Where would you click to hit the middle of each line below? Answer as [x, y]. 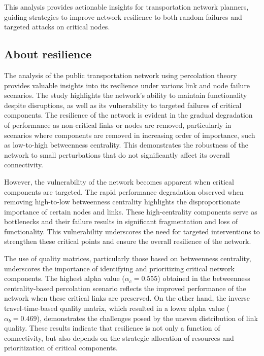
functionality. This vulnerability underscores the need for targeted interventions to [132, 231]
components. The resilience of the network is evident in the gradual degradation [128, 115]
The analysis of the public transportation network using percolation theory [121, 75]
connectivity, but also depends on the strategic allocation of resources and [119, 337]
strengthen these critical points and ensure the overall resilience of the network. [128, 241]
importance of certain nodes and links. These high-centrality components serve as [131, 211]
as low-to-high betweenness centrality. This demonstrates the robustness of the [126, 145]
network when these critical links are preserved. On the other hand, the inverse [127, 298]
